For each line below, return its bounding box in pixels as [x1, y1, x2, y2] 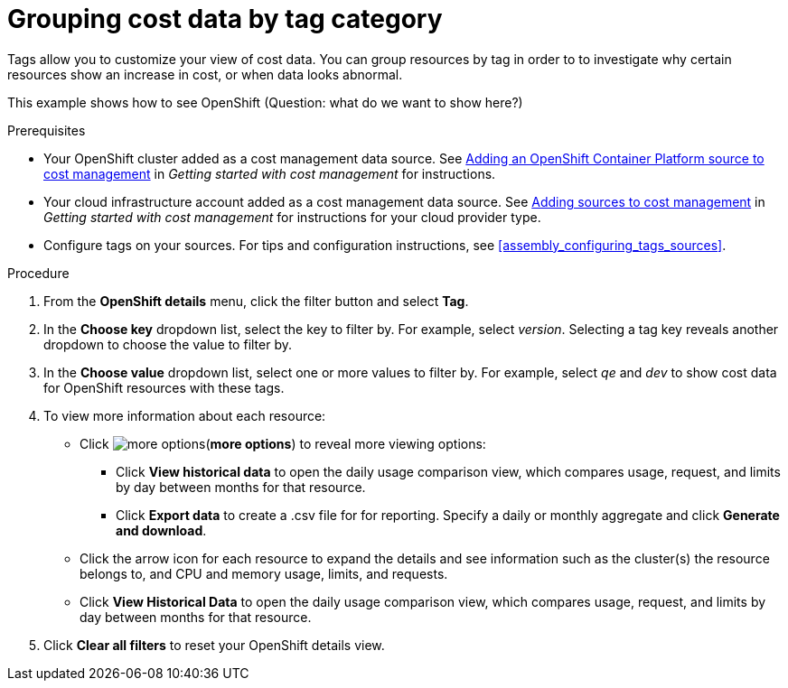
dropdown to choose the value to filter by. [43, 336, 293, 352]
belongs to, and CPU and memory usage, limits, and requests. [80, 565, 448, 581]
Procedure [7, 265, 70, 281]
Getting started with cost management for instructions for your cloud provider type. [43, 209, 541, 225]
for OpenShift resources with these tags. [43, 379, 285, 395]
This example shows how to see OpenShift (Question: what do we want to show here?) [7, 94, 523, 110]
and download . [116, 522, 207, 538]
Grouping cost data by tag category [7, 4, 443, 34]
